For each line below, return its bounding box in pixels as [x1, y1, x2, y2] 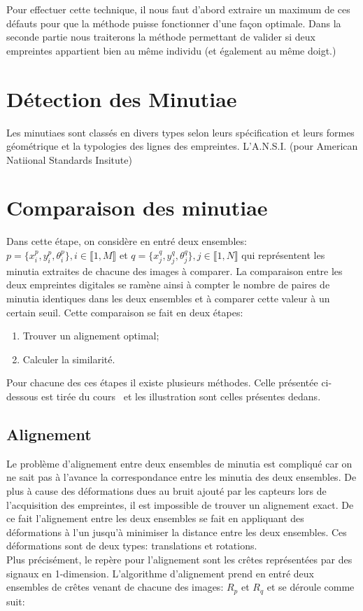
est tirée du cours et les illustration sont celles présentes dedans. [41, 388, 321, 403]
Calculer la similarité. [22, 351, 115, 366]
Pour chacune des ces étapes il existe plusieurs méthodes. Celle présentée [6, 375, 318, 390]
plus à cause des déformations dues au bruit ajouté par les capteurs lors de [6, 483, 327, 498]
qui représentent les [241, 248, 325, 262]
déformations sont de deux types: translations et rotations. [6, 538, 257, 553]
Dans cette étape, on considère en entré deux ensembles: [6, 234, 247, 248]
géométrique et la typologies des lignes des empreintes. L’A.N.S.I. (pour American [6, 139, 358, 153]
